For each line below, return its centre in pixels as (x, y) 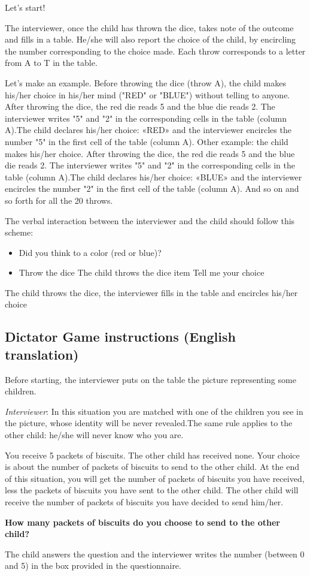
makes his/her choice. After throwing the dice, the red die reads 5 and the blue (150, 153)
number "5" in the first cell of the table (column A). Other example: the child (147, 141)
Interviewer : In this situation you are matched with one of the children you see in (154, 411)
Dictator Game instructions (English (120, 337)
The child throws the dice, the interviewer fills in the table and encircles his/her (151, 292)
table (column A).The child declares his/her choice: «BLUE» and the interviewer (154, 177)
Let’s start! (25, 7)
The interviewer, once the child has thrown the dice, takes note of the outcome (149, 27)
